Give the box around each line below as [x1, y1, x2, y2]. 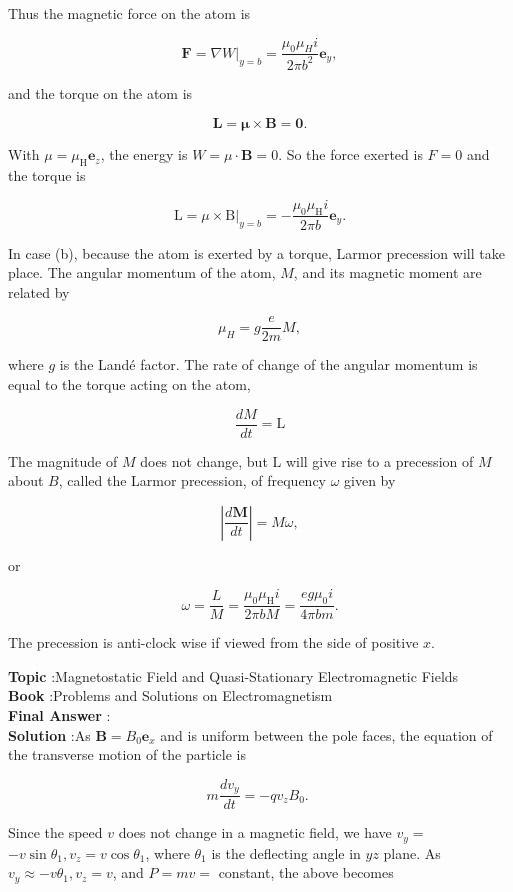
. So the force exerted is [278, 144, 423, 165]
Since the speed [8, 822, 103, 843]
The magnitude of [8, 450, 118, 471]
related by [8, 281, 70, 302]
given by [344, 470, 396, 491]
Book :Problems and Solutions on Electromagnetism [8, 685, 333, 706]
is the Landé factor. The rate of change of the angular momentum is [59, 354, 478, 375]
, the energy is [100, 144, 188, 165]
